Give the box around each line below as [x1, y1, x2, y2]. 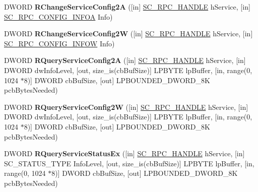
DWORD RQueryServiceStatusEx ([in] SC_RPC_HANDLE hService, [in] [4, 148, 245, 159]
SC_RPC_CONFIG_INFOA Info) [4, 11, 113, 22]
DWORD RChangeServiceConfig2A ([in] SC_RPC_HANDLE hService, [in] [4, 2, 250, 12]
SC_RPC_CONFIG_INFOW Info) [4, 38, 115, 48]
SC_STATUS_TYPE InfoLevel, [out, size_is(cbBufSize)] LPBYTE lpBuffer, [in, [4, 158, 254, 168]
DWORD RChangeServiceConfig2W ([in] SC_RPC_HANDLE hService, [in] [4, 28, 253, 39]
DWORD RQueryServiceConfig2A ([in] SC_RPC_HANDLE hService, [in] [4, 55, 246, 66]
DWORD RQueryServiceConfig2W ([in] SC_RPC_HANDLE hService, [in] [4, 101, 248, 112]
